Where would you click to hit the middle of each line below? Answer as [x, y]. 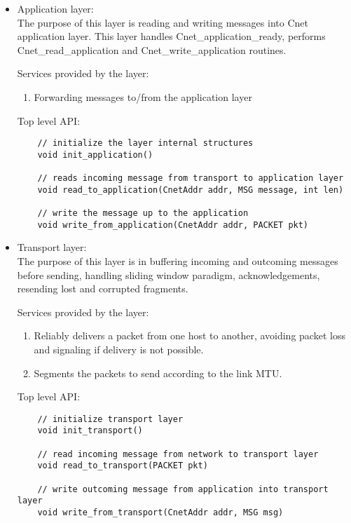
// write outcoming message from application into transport [183, 489]
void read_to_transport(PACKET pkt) [123, 466]
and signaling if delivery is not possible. [119, 349]
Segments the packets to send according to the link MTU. [158, 373]
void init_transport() [90, 431]
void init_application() [95, 155]
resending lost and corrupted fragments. [103, 288]
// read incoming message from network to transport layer [178, 454]
